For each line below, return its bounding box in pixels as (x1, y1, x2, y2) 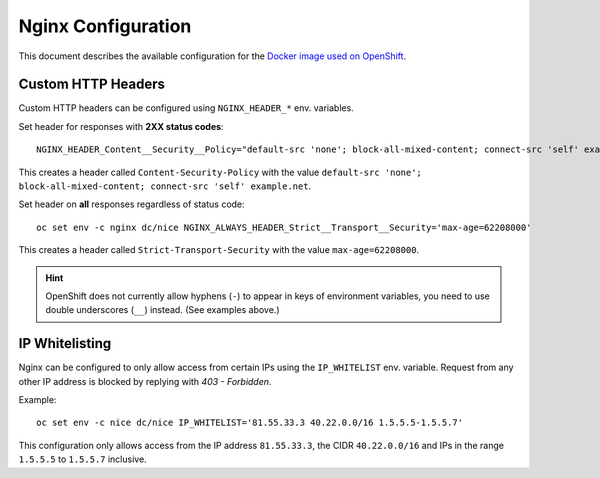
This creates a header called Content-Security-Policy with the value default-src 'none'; (18, 166, 422, 178)
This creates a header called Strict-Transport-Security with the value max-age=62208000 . (18, 244, 420, 256)
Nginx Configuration (18, 15, 192, 37)
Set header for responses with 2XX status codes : (18, 120, 224, 132)
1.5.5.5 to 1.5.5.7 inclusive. (18, 453, 147, 465)
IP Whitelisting (18, 335, 112, 352)
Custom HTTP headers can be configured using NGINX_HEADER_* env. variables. (18, 102, 354, 114)
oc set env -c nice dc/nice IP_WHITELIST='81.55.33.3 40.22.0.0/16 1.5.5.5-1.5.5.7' (36, 417, 464, 429)
